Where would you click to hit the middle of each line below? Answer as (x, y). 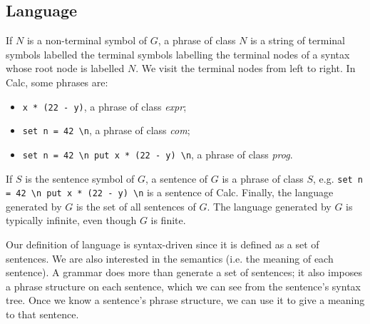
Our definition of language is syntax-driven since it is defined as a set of (163, 244)
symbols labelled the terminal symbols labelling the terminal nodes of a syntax (178, 54)
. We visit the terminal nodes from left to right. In (246, 68)
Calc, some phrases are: (57, 82)
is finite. (168, 220)
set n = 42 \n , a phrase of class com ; (106, 130)
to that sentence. (42, 314)
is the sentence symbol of (80, 178)
